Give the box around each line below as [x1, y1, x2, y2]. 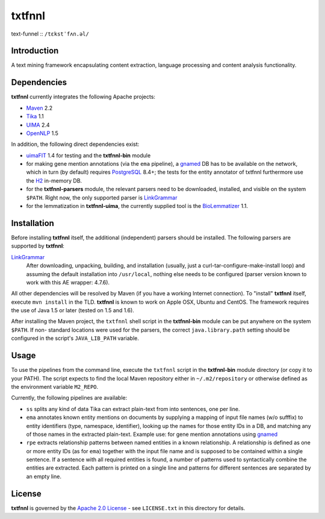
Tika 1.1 [26, 113, 45, 120]
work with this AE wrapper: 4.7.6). [26, 278, 110, 286]
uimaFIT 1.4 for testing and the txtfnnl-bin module [26, 151, 151, 159]
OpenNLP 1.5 [26, 130, 58, 137]
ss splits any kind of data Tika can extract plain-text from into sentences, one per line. [26, 405, 240, 412]
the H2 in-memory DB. [26, 177, 82, 184]
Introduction [11, 46, 59, 56]
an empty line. [26, 473, 61, 480]
